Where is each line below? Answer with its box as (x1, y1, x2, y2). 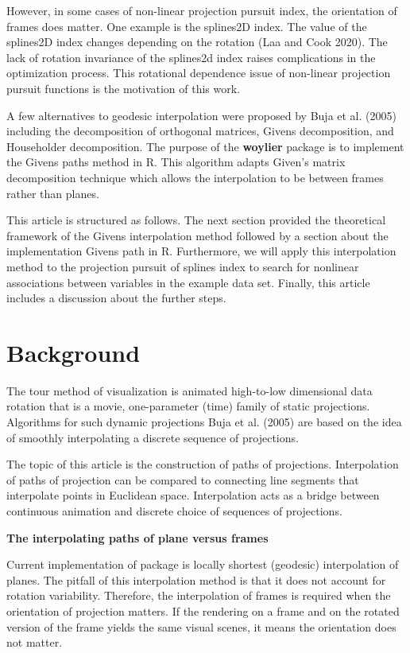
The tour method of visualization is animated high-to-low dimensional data (6, 382, 373, 398)
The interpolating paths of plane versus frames (6, 529, 269, 546)
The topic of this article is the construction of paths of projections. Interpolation (6, 456, 399, 472)
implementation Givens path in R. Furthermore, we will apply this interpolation (6, 243, 396, 259)
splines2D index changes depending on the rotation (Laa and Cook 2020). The (6, 33, 388, 50)
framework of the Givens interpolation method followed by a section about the (6, 227, 389, 243)
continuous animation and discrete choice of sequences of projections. (6, 502, 342, 519)
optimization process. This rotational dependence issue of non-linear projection (6, 64, 391, 81)
